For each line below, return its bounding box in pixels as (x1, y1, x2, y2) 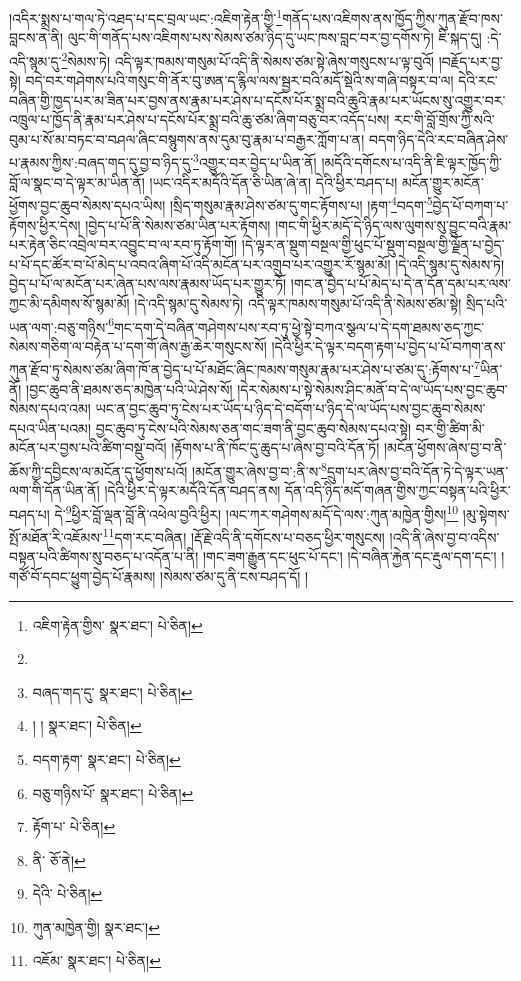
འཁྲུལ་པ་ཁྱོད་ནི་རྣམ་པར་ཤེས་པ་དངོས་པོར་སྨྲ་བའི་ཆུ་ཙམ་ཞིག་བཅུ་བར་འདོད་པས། (9, 109, 390, 130)
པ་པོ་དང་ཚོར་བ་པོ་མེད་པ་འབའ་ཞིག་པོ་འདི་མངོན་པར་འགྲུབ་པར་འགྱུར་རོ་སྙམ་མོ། (9, 253, 391, 274)
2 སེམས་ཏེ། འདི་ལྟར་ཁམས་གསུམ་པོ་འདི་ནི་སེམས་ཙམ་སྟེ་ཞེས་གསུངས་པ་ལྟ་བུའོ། (61, 47, 435, 71)
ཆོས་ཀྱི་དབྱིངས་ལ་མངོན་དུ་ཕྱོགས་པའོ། (9, 460, 188, 481)
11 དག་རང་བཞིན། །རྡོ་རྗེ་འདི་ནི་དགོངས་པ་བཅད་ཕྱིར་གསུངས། (102, 524, 385, 547)
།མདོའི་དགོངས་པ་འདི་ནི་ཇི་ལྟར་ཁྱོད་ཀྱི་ (321, 152, 502, 173)
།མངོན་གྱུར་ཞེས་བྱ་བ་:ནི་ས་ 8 (192, 458, 327, 481)
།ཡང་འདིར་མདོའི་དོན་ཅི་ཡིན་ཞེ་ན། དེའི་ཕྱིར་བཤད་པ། (149, 171, 398, 192)
